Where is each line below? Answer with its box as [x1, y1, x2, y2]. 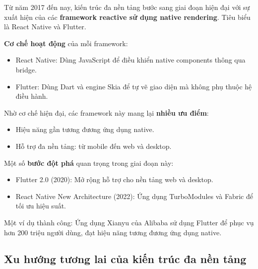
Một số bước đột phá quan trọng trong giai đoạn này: [4, 157, 174, 168]
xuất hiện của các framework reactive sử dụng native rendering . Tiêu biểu [4, 11, 251, 22]
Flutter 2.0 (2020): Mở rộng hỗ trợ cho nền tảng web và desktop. [15, 174, 213, 185]
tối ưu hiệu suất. [15, 201, 66, 211]
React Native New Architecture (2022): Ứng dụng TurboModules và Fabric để [15, 191, 253, 201]
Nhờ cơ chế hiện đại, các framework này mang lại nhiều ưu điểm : [4, 107, 209, 118]
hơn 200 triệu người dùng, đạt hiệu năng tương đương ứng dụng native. [4, 227, 222, 237]
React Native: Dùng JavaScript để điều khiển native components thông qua [15, 55, 246, 65]
